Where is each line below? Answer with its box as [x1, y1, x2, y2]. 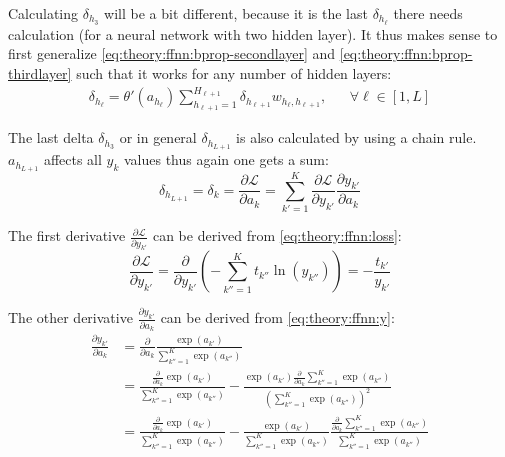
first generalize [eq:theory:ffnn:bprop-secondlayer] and [8, 43, 336, 64]
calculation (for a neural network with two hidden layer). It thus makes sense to [8, 23, 498, 44]
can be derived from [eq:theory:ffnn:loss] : [152, 225, 402, 246]
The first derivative [8, 225, 126, 246]
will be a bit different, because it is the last [104, 3, 368, 23]
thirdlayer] [8, 63, 72, 84]
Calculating [8, 3, 79, 23]
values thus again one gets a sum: [123, 149, 329, 170]
